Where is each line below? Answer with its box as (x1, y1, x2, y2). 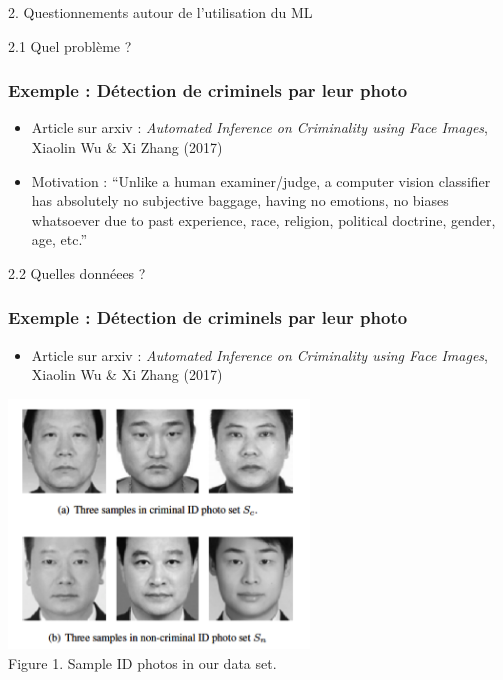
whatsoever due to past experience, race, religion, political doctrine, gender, (31, 209, 496, 230)
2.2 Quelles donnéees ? (8, 262, 146, 283)
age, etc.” (31, 229, 87, 250)
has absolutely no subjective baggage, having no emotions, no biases (31, 190, 449, 211)
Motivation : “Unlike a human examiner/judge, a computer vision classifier (31, 170, 491, 191)
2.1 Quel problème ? (8, 35, 132, 56)
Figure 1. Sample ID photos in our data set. (8, 652, 277, 673)
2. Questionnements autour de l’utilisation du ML (8, 2, 313, 22)
